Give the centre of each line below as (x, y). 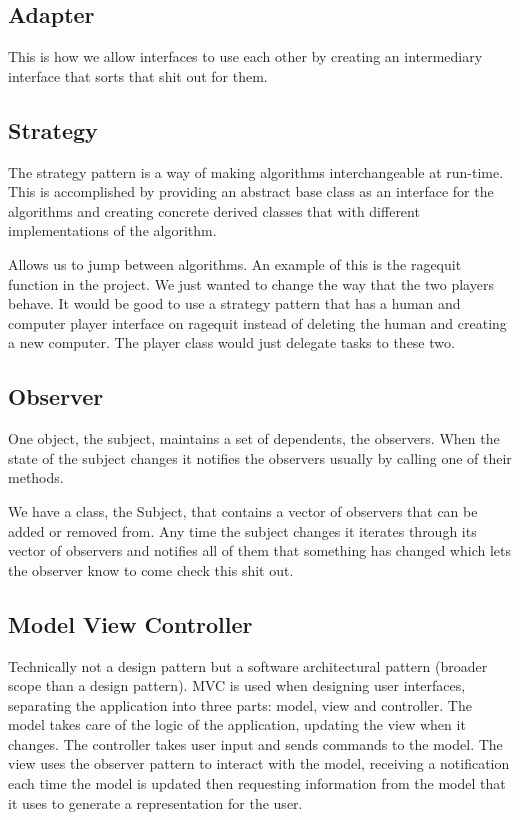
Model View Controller (130, 623)
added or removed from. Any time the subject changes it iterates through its (242, 530)
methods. (36, 477)
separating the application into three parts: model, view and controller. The (240, 704)
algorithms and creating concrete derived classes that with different (214, 210)
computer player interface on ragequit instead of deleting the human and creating (257, 322)
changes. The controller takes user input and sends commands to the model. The (255, 743)
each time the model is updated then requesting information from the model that (257, 783)
